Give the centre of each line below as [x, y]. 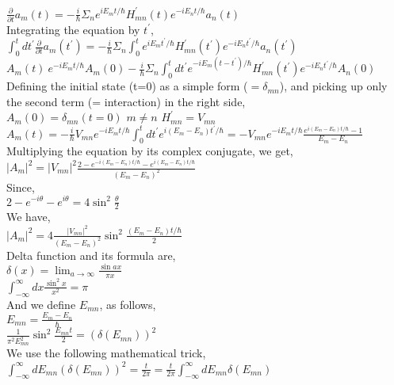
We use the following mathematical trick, [106, 353]
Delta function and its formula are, [91, 255]
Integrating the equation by [73, 29]
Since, [21, 187]
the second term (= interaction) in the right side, [126, 101]
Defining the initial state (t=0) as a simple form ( [127, 86]
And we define [41, 304]
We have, [29, 217]
